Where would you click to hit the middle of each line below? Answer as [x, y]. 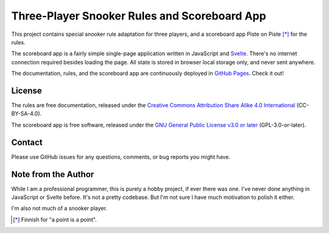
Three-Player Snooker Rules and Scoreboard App [139, 16]
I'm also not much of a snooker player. [59, 208]
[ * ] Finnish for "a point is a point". [55, 220]
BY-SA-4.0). [27, 114]
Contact [27, 142]
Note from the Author [53, 174]
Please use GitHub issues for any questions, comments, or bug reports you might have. [121, 157]
